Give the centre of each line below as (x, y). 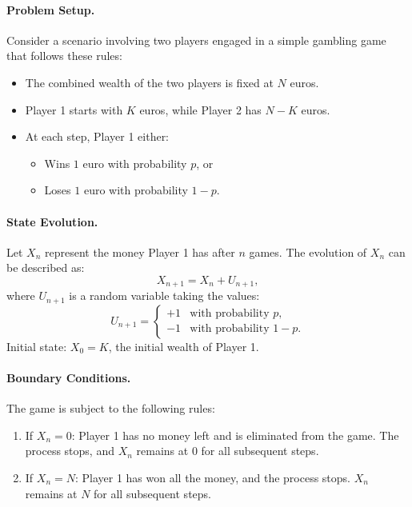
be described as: (46, 267)
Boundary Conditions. (69, 378)
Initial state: (37, 346)
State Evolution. (52, 221)
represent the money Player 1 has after (140, 252)
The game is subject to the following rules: (111, 408)
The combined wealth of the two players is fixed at (149, 82)
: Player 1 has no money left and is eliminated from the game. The (235, 435)
